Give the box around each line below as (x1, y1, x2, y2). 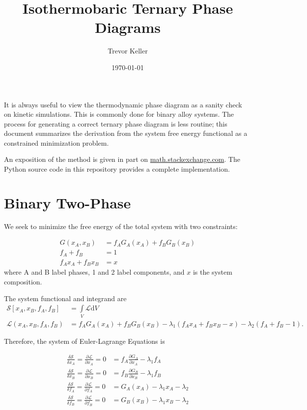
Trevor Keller (108, 46, 148, 56)
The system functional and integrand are (4, 293, 127, 303)
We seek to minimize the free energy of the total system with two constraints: (4, 221, 238, 231)
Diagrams (95, 17, 161, 37)
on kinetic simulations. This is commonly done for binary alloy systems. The (4, 109, 234, 119)
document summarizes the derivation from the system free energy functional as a (4, 128, 248, 138)
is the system (193, 267, 232, 277)
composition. (4, 276, 42, 286)
